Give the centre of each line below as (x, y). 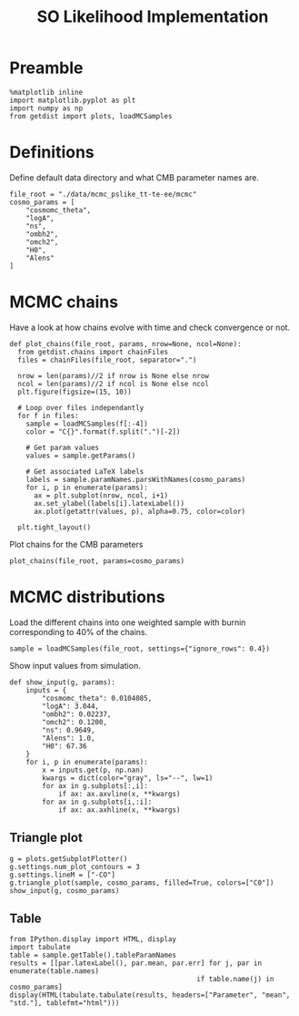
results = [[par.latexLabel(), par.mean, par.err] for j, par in (135, 963)
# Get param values (63, 447)
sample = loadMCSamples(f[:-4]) (87, 424)
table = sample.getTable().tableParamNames (93, 955)
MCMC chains (64, 302)
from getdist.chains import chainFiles (93, 352)
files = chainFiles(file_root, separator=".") (107, 360)
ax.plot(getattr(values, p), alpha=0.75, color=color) (140, 511)
